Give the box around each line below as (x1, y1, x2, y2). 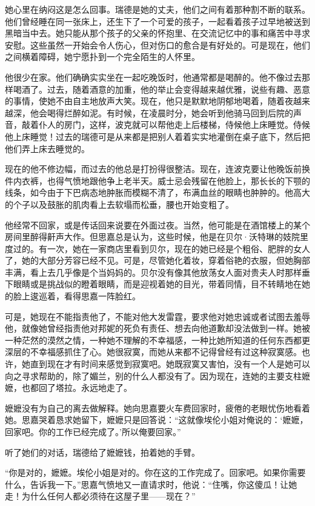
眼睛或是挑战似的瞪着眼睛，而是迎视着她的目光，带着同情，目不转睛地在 (13, 278, 302, 290)
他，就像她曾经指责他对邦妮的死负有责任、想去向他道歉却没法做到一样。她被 (5, 322, 310, 335)
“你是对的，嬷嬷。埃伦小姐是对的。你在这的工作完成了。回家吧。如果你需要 (5, 466, 306, 479)
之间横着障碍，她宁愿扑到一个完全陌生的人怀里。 (5, 50, 200, 63)
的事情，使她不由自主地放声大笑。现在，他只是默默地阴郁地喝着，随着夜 (5, 95, 293, 107)
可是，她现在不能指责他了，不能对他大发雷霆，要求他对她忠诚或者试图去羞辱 (5, 310, 310, 322)
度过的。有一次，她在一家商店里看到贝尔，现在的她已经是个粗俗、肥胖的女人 (5, 242, 310, 255)
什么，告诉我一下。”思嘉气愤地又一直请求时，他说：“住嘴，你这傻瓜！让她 (5, 478, 297, 490)
